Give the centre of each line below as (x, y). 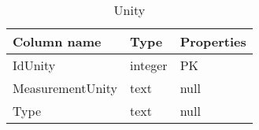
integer (149, 65)
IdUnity (34, 65)
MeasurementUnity (65, 88)
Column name (57, 41)
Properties (213, 41)
